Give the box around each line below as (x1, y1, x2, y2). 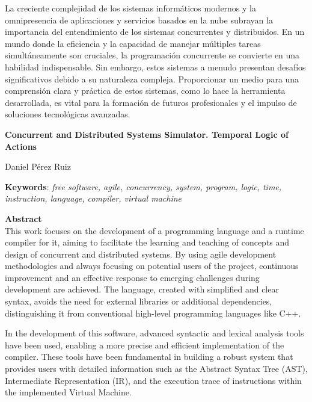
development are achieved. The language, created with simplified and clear (5, 283, 279, 295)
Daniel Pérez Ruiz (5, 160, 71, 173)
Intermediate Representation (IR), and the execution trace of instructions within (5, 374, 302, 386)
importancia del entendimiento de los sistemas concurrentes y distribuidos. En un (5, 25, 305, 38)
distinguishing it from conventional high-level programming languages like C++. (5, 306, 301, 319)
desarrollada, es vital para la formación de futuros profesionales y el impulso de (5, 96, 297, 108)
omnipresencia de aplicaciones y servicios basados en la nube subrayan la (5, 13, 273, 26)
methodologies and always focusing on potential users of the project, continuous (5, 259, 299, 272)
